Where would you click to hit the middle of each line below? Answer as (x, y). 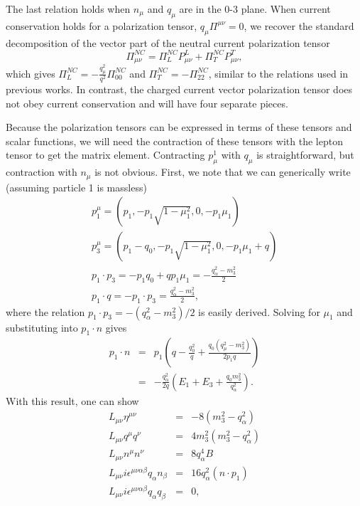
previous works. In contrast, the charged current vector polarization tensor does (179, 89)
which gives (31, 73)
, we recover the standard (299, 25)
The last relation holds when (68, 9)
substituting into (42, 327)
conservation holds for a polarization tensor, (102, 25)
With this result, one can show (72, 400)
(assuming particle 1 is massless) (76, 187)
